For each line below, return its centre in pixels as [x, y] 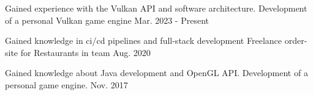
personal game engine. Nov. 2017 [66, 84]
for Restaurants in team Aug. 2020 [85, 52]
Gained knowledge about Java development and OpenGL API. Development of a [156, 73]
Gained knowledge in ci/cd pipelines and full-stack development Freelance [144, 40]
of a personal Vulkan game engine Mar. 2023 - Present [107, 20]
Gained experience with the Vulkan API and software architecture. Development [156, 8]
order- [296, 40]
